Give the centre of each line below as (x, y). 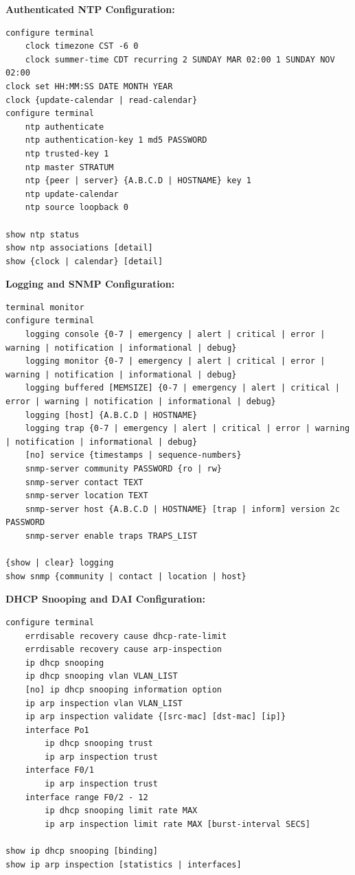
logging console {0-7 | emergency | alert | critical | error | (175, 335)
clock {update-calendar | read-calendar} (102, 100)
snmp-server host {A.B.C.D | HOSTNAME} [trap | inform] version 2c (182, 509)
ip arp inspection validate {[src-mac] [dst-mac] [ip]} (156, 717)
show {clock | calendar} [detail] (84, 261)
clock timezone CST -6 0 (82, 46)
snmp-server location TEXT (87, 496)
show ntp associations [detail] (79, 248)
